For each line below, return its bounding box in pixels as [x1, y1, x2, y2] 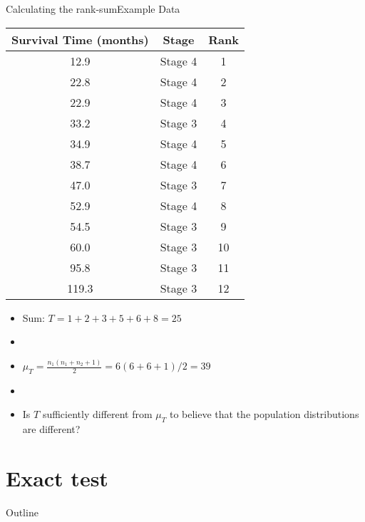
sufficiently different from [42, 407, 153, 422]
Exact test [6, 464, 108, 493]
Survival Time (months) [11, 31, 149, 48]
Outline [6, 505, 38, 519]
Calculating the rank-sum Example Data [6, 1, 180, 16]
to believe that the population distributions [169, 407, 359, 422]
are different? [22, 422, 81, 437]
